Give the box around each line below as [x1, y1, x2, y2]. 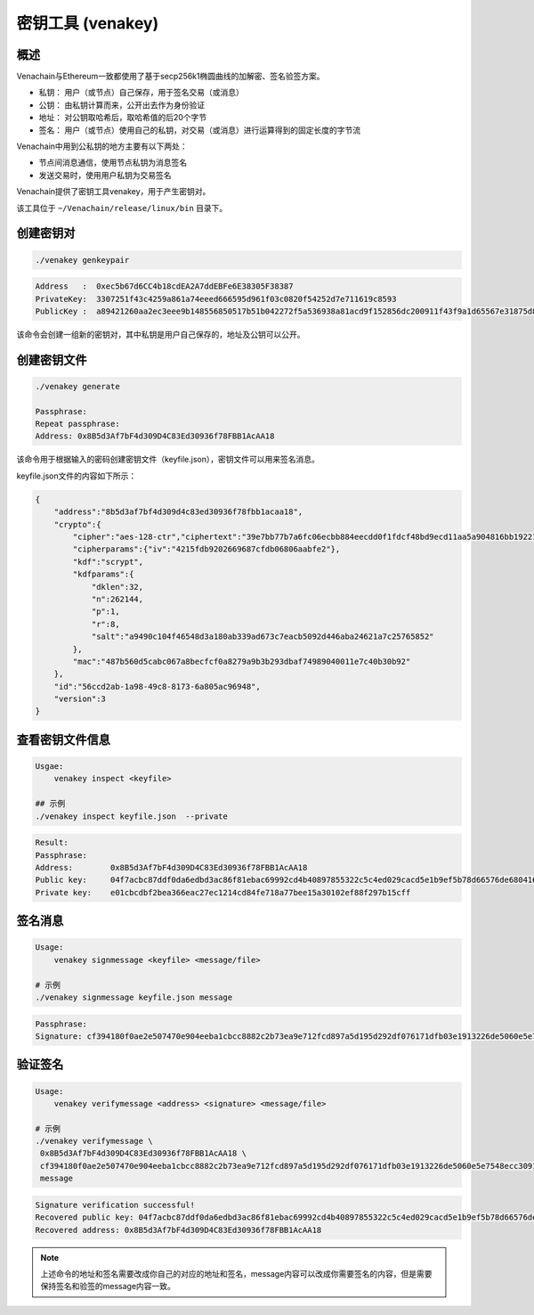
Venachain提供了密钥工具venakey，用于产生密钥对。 [16, 186, 211, 197]
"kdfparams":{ [72, 569, 134, 579]
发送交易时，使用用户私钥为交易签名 [38, 169, 172, 180]
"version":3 [53, 694, 107, 704]
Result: [35, 837, 69, 848]
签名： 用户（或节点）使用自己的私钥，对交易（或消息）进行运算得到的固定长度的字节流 [38, 125, 360, 135]
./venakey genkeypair [35, 255, 130, 265]
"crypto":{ [53, 519, 101, 529]
